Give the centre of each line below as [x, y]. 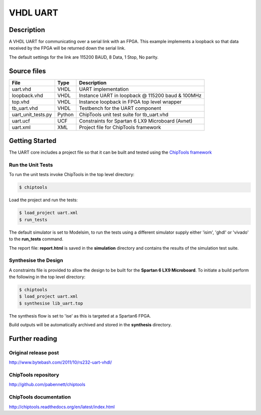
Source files [27, 71]
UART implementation [104, 89]
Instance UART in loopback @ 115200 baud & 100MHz [140, 96]
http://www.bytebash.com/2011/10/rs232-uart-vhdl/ [60, 362]
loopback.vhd [28, 96]
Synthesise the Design [36, 260]
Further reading [33, 339]
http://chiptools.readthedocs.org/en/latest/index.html [62, 407]
